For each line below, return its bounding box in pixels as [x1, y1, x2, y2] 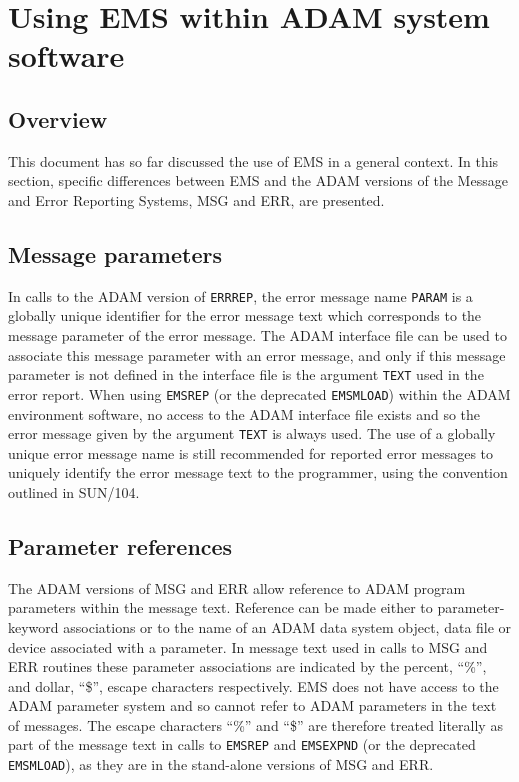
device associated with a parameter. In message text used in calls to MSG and [8, 636, 488, 657]
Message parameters [8, 238, 222, 269]
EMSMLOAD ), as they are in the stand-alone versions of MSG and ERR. [8, 754, 434, 775]
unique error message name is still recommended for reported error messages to [8, 442, 494, 463]
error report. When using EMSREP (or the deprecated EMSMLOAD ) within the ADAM [8, 383, 511, 404]
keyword [8, 616, 59, 637]
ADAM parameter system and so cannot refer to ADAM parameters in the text [8, 695, 497, 716]
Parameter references [8, 530, 233, 561]
